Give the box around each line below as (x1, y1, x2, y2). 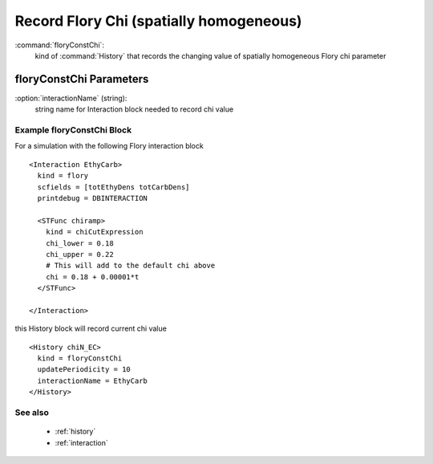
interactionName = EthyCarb (37, 376, 148, 385)
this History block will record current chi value (14, 324, 168, 333)
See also (14, 406, 50, 417)
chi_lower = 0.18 (45, 238, 114, 248)
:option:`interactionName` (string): (14, 93, 127, 103)
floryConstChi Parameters (14, 72, 149, 86)
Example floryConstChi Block (14, 124, 132, 136)
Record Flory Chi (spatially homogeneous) (14, 12, 302, 30)
